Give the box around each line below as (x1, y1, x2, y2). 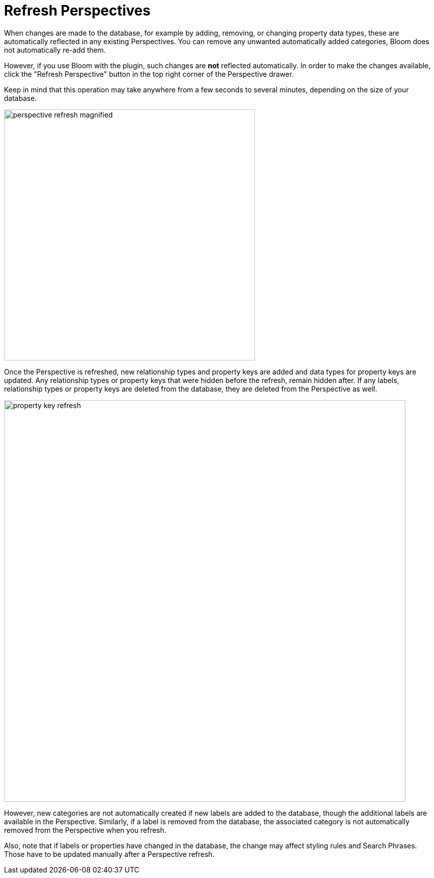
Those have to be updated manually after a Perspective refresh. (4, 849, 215, 858)
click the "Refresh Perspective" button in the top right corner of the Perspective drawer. (4, 69, 294, 78)
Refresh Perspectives (4, 2, 151, 19)
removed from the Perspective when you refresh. (4, 825, 167, 834)
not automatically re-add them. (4, 45, 106, 54)
